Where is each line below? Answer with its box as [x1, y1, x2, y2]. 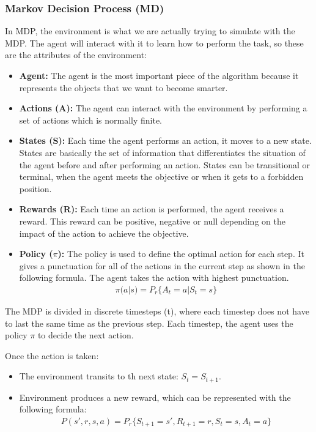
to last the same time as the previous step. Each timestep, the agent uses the [5, 316, 293, 329]
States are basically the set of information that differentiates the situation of [19, 146, 306, 158]
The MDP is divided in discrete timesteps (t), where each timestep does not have [5, 304, 309, 317]
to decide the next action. [37, 329, 134, 341]
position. [19, 182, 52, 195]
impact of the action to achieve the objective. [19, 226, 189, 239]
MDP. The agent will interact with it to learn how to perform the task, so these [5, 36, 304, 49]
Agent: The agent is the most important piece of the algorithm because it [19, 69, 299, 81]
